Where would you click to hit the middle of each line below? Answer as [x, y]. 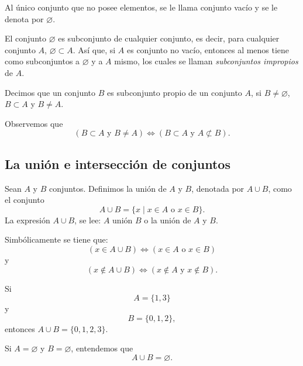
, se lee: [88, 220]
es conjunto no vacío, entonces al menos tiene [208, 49]
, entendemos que [102, 348]
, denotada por [218, 188]
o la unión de [168, 220]
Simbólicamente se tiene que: [56, 239]
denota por [24, 18]
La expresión [27, 220]
